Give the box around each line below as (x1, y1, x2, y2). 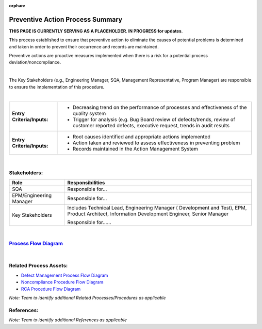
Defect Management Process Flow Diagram (21, 272, 109, 278)
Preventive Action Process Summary (9, 15, 123, 24)
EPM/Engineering (12, 192, 52, 198)
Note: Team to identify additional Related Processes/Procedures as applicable (9, 295, 166, 301)
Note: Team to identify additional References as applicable (9, 317, 127, 323)
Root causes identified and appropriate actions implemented (72, 134, 211, 140)
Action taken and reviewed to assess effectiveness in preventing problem (72, 139, 240, 146)
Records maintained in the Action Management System (72, 146, 198, 152)
